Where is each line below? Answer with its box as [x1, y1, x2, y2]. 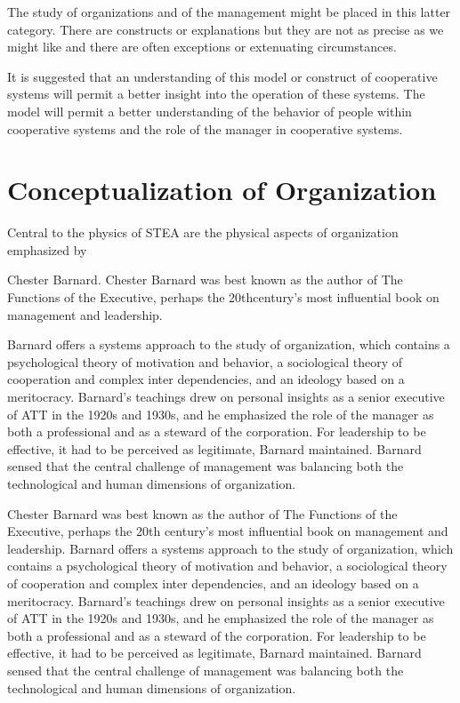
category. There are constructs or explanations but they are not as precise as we [7, 20, 444, 38]
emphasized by [7, 240, 87, 259]
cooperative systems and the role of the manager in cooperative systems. [7, 119, 403, 138]
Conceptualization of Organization [7, 172, 437, 208]
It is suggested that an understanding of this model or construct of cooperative [7, 67, 438, 85]
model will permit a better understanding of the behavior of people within [7, 101, 412, 120]
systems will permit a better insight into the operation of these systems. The [7, 84, 425, 103]
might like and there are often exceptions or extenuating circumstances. [7, 37, 397, 56]
